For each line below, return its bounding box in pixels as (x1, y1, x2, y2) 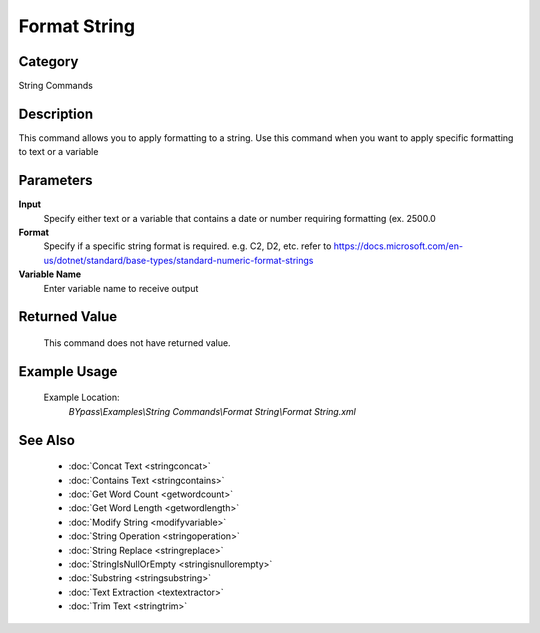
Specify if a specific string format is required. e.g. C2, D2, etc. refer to (43, 240, 332, 252)
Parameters (18, 172, 93, 189)
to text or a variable (18, 146, 99, 158)
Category (18, 53, 79, 70)
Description (18, 105, 94, 122)
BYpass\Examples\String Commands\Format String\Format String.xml (68, 405, 357, 417)
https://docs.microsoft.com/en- (333, 240, 464, 252)
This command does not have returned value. (43, 337, 231, 349)
